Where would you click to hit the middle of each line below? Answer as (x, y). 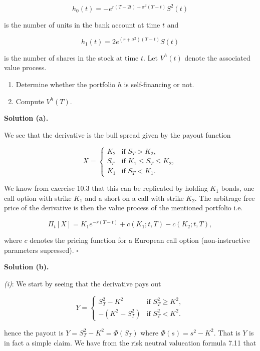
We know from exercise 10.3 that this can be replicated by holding (106, 188)
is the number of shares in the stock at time (71, 57)
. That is (227, 332)
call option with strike (38, 198)
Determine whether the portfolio (66, 84)
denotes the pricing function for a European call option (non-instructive (140, 240)
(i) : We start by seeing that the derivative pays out (83, 283)
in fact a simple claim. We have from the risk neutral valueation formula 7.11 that (130, 342)
